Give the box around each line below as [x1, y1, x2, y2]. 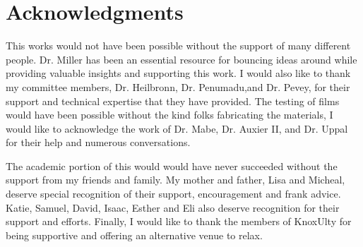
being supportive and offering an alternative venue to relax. [6, 227, 263, 242]
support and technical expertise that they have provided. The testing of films [6, 93, 340, 108]
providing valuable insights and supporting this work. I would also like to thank [6, 66, 351, 80]
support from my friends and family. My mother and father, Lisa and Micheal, [6, 172, 345, 187]
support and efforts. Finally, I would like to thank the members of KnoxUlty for [6, 214, 352, 229]
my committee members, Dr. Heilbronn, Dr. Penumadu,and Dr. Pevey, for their [6, 79, 350, 94]
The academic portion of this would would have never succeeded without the [6, 158, 338, 173]
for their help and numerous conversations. [6, 135, 191, 150]
